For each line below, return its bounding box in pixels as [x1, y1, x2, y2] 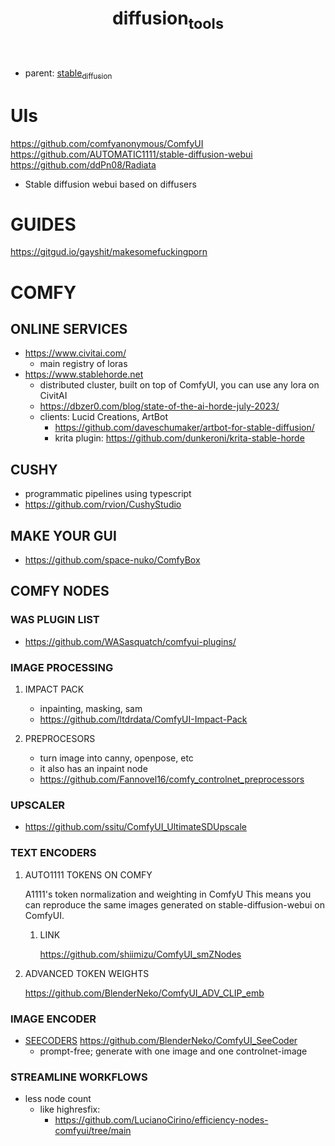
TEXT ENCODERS [10, 846, 97, 860]
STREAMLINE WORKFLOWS [10, 1070, 148, 1084]
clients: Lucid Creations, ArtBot [39, 411, 168, 423]
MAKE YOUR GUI [10, 527, 117, 544]
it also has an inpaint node [39, 763, 148, 775]
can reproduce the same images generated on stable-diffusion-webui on [24, 898, 325, 911]
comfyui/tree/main [54, 1125, 132, 1137]
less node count [24, 1093, 92, 1105]
